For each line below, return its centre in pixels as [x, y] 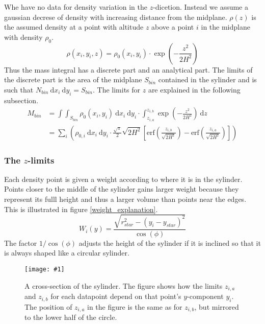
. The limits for [116, 89]
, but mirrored [217, 306]
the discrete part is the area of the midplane [73, 79]
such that [19, 89]
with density [23, 37]
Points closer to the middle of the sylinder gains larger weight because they [122, 189]
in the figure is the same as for [135, 306]
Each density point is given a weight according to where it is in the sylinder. [123, 179]
